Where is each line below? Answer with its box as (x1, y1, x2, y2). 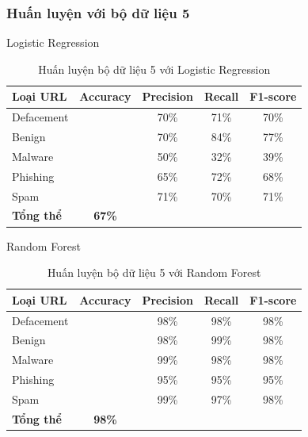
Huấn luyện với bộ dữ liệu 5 (6, 2, 190, 22)
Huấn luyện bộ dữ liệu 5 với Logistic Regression (38, 60, 271, 77)
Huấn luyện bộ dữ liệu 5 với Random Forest (47, 264, 261, 281)
